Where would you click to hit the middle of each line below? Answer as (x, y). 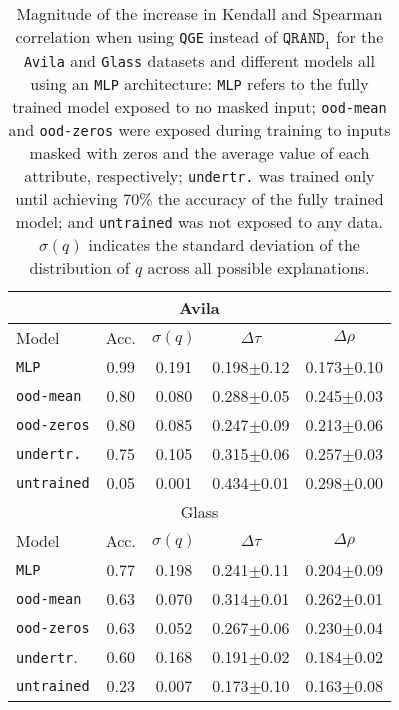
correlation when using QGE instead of (146, 36)
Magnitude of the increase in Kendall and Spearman (199, 13)
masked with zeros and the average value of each (199, 153)
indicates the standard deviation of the (224, 245)
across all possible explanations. (258, 268)
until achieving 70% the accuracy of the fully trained (199, 199)
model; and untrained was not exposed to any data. (199, 222)
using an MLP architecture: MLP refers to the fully (199, 84)
